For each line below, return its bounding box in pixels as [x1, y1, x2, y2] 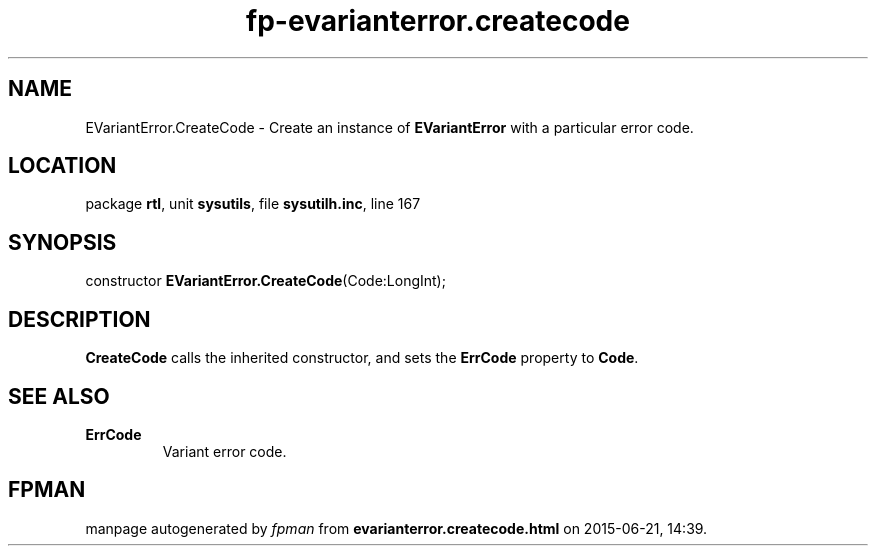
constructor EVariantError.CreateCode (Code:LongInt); [85, 272, 446, 290]
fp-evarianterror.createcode [246, 4, 630, 38]
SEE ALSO [8, 383, 110, 409]
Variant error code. [162, 442, 287, 460]
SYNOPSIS [8, 229, 117, 255]
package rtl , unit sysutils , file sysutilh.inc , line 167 [85, 195, 421, 213]
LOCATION [8, 153, 117, 179]
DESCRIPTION [8, 306, 151, 332]
